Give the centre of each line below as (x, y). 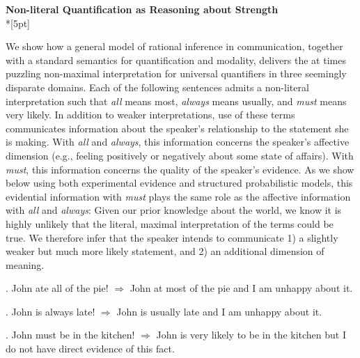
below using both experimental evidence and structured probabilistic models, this (179, 183)
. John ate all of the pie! (57, 288)
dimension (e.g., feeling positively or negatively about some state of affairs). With (180, 155)
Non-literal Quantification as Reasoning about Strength (142, 9)
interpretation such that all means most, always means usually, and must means (176, 101)
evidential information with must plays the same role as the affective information (178, 196)
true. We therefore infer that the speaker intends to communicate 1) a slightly (172, 237)
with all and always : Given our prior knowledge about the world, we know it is (174, 210)
